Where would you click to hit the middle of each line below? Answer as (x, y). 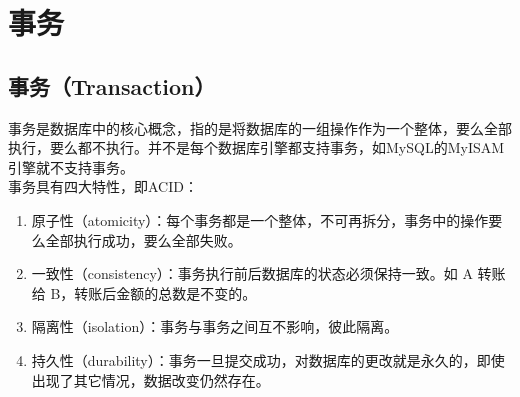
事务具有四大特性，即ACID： (103, 186)
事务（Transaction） (112, 85)
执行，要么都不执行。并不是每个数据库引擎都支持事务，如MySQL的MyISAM (256, 147)
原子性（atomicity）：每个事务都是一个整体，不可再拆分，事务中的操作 (260, 219)
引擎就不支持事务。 (71, 166)
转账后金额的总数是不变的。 (165, 292)
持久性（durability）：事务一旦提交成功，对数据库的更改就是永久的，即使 (268, 359)
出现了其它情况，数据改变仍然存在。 (150, 379)
